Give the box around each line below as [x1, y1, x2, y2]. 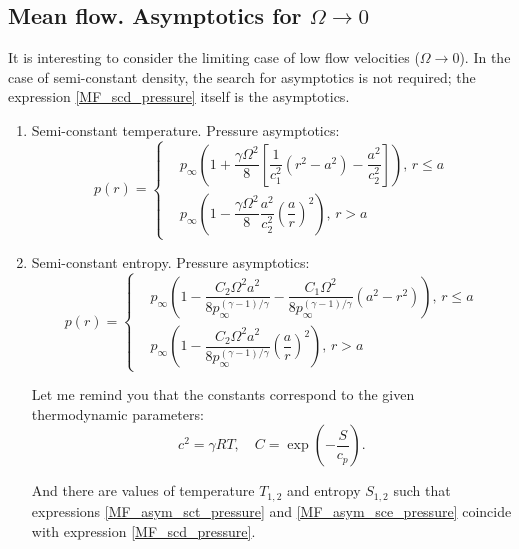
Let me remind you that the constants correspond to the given [31, 384, 415, 405]
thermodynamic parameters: [31, 403, 204, 424]
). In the [459, 47, 511, 68]
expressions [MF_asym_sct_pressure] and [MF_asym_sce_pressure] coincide [31, 500, 512, 521]
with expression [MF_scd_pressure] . [31, 520, 256, 541]
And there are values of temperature [31, 480, 255, 501]
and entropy [286, 480, 361, 501]
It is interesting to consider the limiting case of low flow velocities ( [8, 47, 420, 68]
